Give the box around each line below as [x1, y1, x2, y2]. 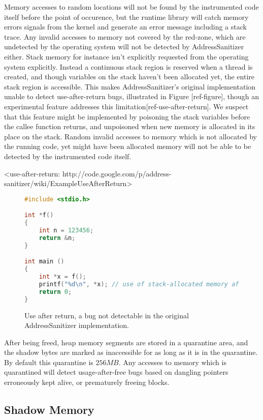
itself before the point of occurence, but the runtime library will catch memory [4, 11, 249, 22]
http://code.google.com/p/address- [62, 168, 172, 178]
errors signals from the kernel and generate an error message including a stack [4, 21, 247, 32]
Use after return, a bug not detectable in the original [24, 310, 189, 320]
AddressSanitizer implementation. [24, 320, 129, 331]
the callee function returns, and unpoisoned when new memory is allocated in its [4, 121, 255, 132]
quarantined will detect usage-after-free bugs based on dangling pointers [4, 367, 228, 377]
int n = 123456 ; [39, 226, 94, 234]
